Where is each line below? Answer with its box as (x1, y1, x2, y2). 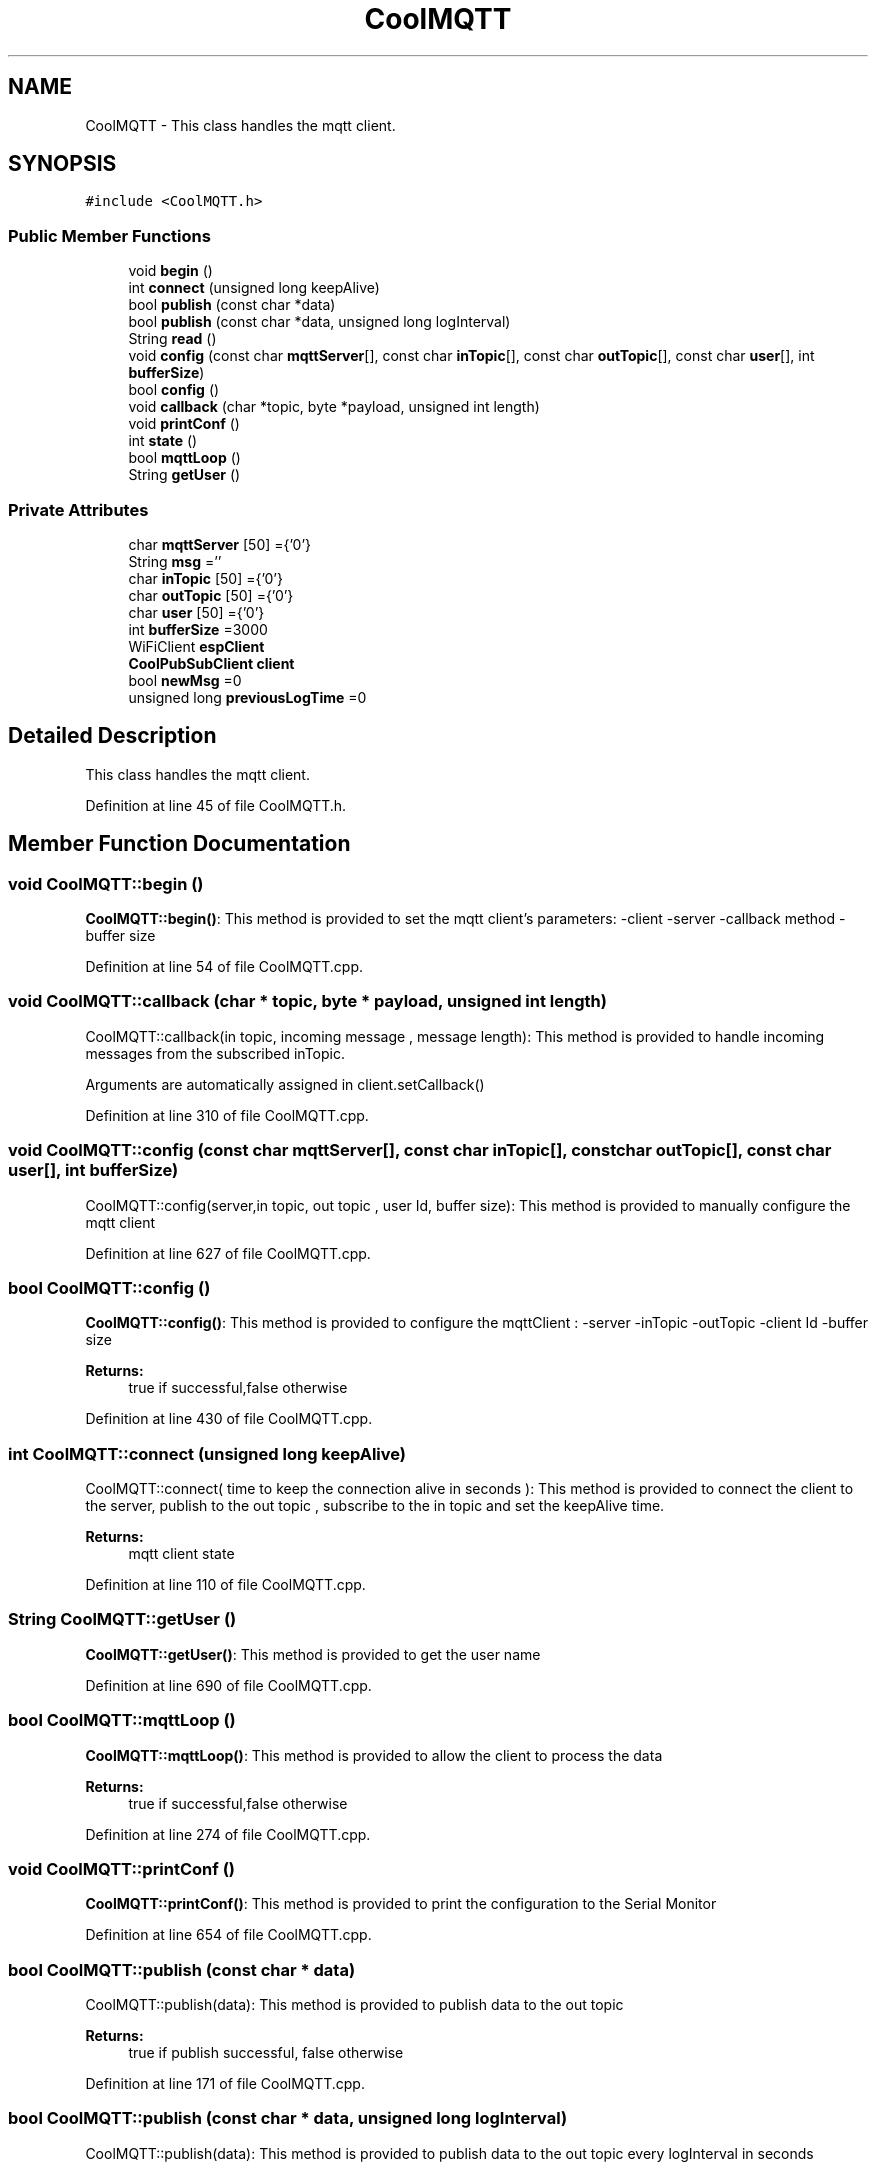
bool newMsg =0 (128, 671, 242, 689)
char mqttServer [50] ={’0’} (128, 535, 311, 553)
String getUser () (128, 466, 241, 484)
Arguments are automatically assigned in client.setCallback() (85, 1075, 485, 1093)
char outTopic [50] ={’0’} (128, 586, 294, 604)
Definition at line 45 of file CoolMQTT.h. (85, 796, 347, 814)
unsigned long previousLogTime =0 (128, 688, 367, 706)
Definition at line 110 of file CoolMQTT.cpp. (85, 1576, 366, 1593)
